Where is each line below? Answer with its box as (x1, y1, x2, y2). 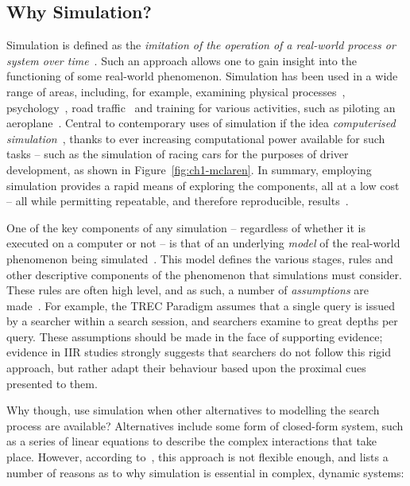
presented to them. (6, 375, 98, 391)
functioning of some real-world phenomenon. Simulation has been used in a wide (6, 68, 398, 84)
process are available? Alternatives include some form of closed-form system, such (6, 417, 404, 434)
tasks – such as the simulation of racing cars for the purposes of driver (6, 146, 349, 162)
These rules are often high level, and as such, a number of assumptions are (6, 282, 369, 298)
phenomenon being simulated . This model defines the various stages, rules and (6, 250, 393, 266)
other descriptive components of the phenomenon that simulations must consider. (6, 266, 402, 282)
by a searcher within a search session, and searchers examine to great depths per (6, 313, 398, 329)
